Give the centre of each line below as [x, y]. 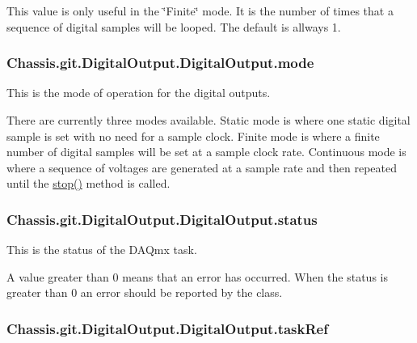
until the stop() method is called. [88, 183]
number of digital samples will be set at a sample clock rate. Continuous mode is [206, 152]
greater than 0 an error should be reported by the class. [145, 292]
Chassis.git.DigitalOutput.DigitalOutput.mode [160, 63]
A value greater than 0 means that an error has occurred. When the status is [197, 276]
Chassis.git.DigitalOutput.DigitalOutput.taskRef [167, 328]
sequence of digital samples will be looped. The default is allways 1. [174, 26]
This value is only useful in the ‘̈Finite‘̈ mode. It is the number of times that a [200, 11]
